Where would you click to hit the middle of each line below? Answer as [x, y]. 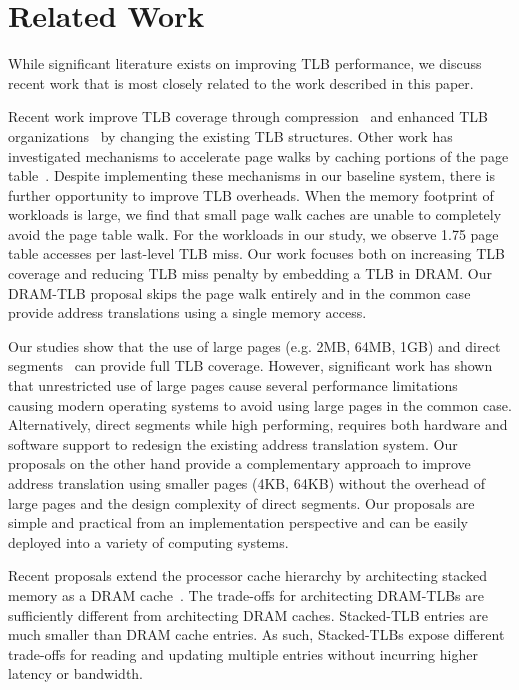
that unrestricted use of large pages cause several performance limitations [233, 385]
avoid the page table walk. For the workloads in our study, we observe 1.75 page [253, 233]
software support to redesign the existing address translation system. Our [233, 443]
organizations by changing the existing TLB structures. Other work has [230, 135]
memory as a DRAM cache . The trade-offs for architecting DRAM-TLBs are [246, 594]
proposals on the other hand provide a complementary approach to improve [239, 463]
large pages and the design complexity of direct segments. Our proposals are [241, 502]
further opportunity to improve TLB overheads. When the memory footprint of [251, 194]
